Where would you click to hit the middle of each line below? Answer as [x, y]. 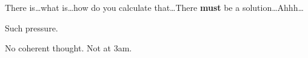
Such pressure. [32, 27]
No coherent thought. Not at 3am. [69, 48]
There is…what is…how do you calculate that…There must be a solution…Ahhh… [154, 7]
